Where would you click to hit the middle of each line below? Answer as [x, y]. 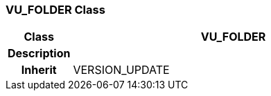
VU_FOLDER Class [55, 10]
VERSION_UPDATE [121, 70]
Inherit [39, 70]
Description [39, 54]
